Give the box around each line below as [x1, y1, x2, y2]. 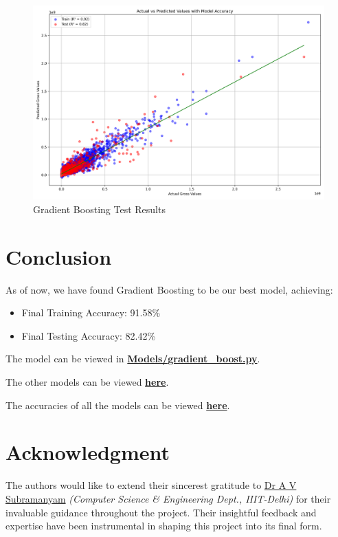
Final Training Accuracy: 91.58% [21, 305, 161, 320]
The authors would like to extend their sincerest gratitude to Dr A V [5, 478, 297, 492]
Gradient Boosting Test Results [33, 201, 166, 216]
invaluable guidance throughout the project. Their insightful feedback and [5, 505, 317, 519]
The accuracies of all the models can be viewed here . [5, 397, 230, 412]
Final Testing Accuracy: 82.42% [21, 328, 156, 342]
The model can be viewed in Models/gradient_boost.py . [5, 351, 260, 366]
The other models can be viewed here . [5, 375, 169, 389]
